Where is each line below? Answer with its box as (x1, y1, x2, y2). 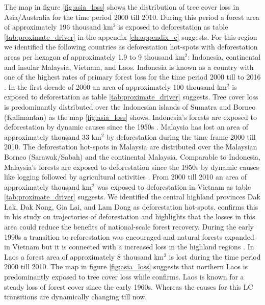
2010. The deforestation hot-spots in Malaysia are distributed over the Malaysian (4, 141, 257, 152)
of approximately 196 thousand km (4, 21, 113, 32)
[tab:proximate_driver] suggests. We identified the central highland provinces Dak (4, 191, 260, 202)
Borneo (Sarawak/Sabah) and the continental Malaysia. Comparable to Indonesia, (4, 151, 260, 162)
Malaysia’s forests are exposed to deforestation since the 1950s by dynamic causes (4, 161, 259, 172)
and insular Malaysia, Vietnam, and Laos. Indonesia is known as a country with (4, 61, 254, 72)
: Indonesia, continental (188, 51, 261, 62)
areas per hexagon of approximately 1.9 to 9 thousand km (4, 51, 185, 62)
